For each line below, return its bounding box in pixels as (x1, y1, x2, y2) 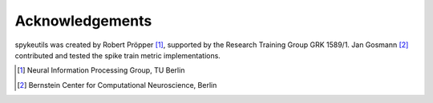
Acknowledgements (14, 12, 152, 30)
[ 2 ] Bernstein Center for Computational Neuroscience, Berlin (17, 80, 217, 89)
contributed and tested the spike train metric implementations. (14, 50, 221, 60)
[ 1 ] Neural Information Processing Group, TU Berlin (17, 65, 185, 75)
